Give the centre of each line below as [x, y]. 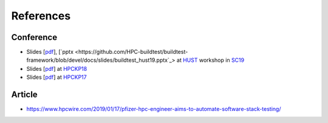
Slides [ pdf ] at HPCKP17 [57, 77]
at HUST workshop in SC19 [210, 60]
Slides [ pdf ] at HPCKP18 [57, 68]
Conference [34, 37]
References [41, 16]
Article [24, 95]
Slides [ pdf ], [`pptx [50, 52]
